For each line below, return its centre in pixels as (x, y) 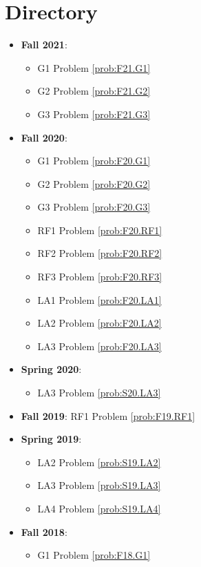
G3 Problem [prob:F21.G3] (94, 114)
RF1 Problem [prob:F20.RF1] (100, 230)
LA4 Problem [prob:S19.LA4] (99, 508)
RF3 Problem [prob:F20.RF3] (100, 277)
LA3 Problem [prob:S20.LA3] (99, 393)
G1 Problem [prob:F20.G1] (94, 161)
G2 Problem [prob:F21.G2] (94, 91)
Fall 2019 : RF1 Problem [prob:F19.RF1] (108, 415)
